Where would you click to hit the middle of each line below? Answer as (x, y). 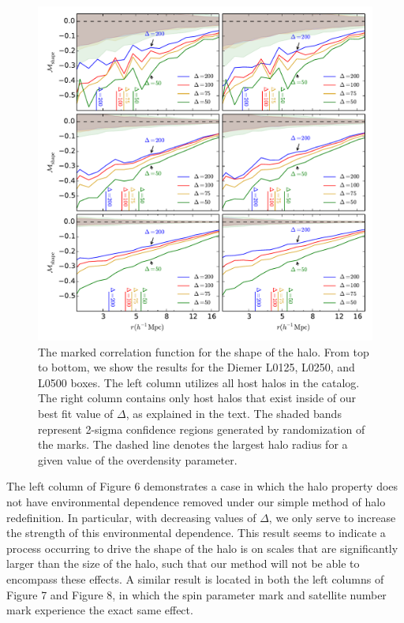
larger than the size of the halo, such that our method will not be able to (183, 563)
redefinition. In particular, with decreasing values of (131, 517)
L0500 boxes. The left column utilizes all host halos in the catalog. (199, 382)
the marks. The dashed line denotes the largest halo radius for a (193, 444)
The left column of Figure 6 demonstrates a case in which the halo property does (202, 486)
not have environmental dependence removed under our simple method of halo (196, 501)
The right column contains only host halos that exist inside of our (197, 398)
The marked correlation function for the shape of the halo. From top (204, 351)
